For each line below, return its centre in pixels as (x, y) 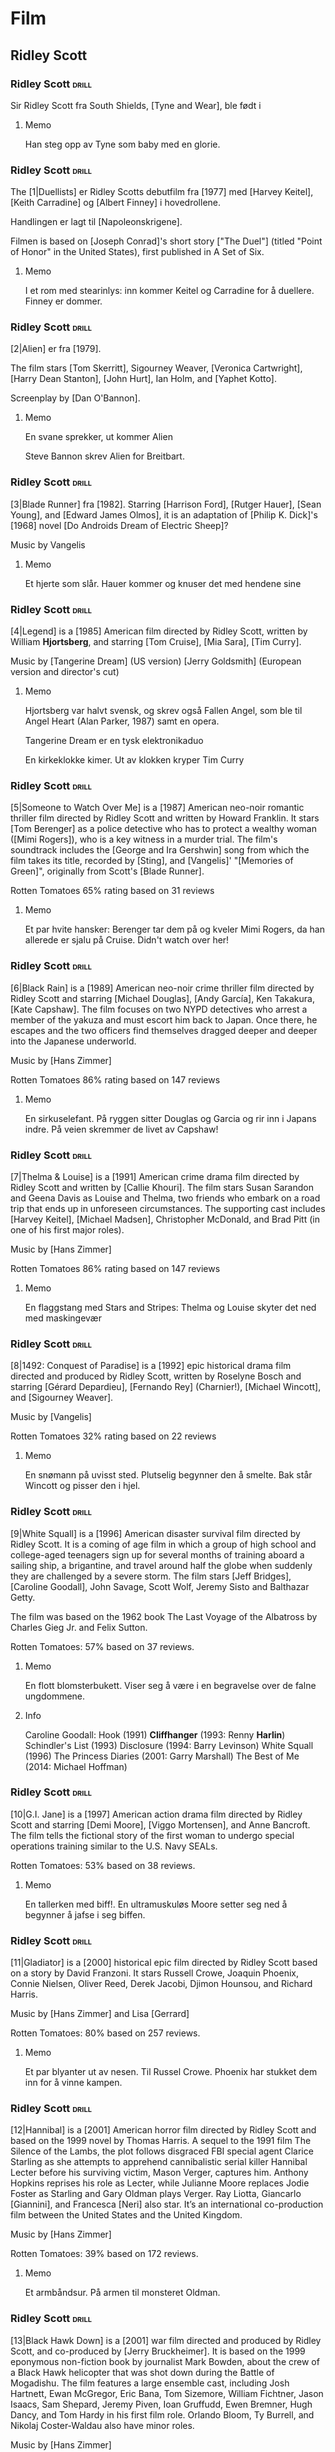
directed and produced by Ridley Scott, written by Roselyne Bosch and (156, 1376)
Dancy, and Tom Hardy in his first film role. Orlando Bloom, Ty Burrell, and (162, 2414)
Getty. (23, 1597)
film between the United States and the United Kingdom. (126, 2215)
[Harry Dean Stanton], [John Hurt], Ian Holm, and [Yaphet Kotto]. (143, 379)
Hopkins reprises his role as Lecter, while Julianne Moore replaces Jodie (160, 2183)
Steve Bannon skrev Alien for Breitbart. (104, 456)
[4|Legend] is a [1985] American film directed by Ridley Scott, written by (159, 631)
